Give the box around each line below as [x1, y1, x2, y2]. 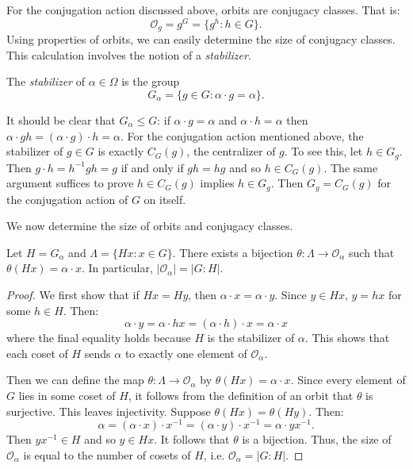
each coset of [6, 344, 68, 361]
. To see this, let [284, 143, 363, 160]
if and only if [120, 159, 184, 175]
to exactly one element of [124, 344, 247, 361]
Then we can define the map [6, 371, 144, 388]
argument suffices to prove [6, 175, 134, 191]
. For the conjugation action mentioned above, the [120, 127, 364, 144]
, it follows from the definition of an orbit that [128, 386, 354, 403]
